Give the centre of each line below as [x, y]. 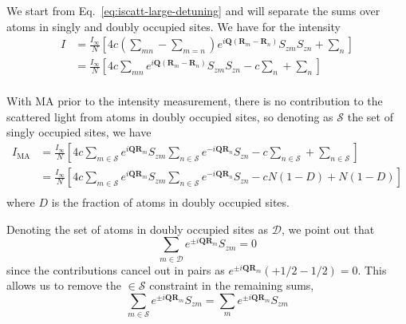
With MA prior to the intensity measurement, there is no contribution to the [195, 101]
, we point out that [328, 229]
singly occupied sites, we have [79, 132]
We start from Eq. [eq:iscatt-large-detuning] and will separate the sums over [193, 10]
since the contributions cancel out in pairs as [116, 269]
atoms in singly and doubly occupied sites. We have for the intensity [173, 26]
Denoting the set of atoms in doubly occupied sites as [138, 229]
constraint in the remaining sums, [232, 285]
